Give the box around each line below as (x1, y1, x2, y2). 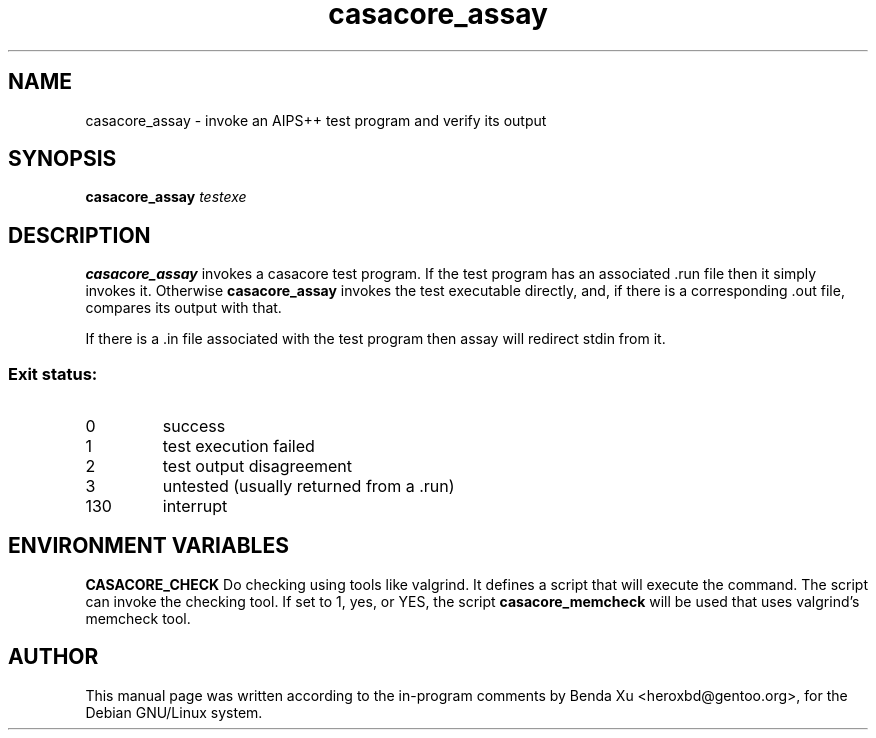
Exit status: (8, 363, 98, 384)
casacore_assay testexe (85, 188, 247, 206)
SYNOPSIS (8, 146, 117, 172)
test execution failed (162, 436, 315, 457)
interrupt (162, 496, 228, 517)
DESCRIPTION (8, 222, 151, 248)
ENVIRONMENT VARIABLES (8, 533, 289, 559)
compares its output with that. (85, 299, 282, 317)
